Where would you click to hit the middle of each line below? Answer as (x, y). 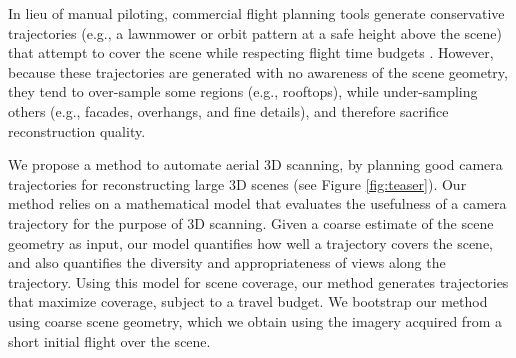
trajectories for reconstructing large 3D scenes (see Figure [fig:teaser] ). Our (237, 183)
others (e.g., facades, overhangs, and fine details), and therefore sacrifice (228, 110)
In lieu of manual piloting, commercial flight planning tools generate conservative (256, 13)
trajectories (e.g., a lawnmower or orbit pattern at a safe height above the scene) (255, 32)
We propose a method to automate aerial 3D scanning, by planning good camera (255, 164)
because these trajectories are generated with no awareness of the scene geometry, (258, 71)
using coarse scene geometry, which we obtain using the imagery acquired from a (255, 320)
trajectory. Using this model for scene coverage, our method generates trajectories (258, 281)
